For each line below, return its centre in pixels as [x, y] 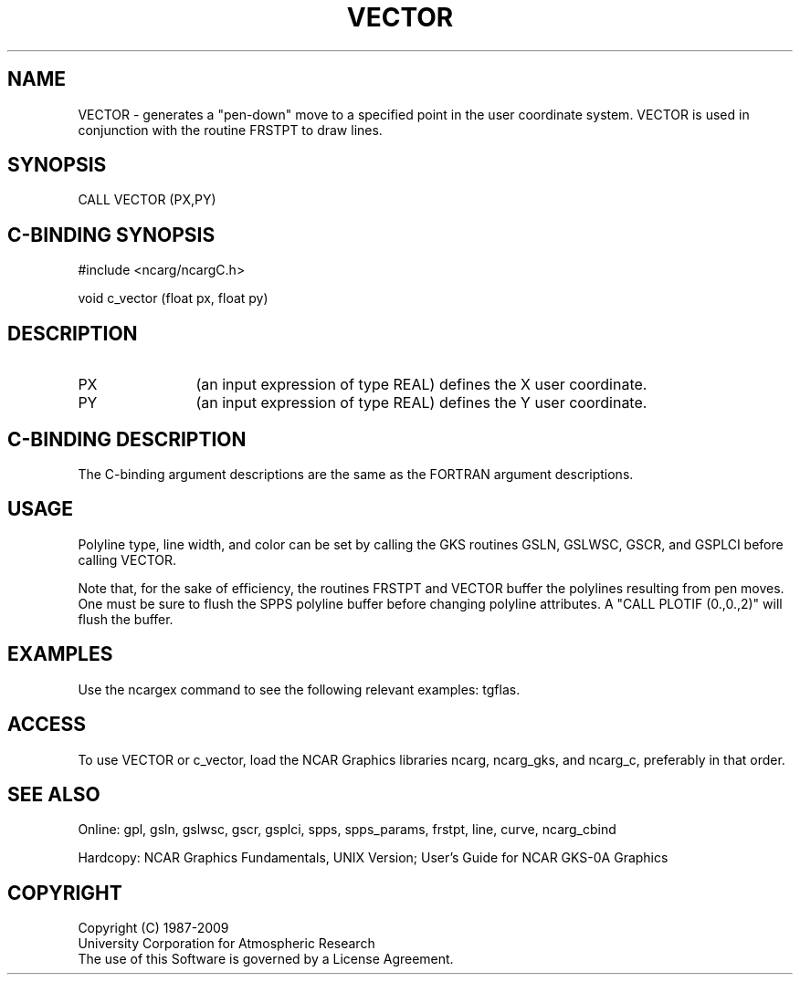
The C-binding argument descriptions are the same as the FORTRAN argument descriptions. [356, 474]
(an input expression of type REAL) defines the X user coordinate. [421, 385]
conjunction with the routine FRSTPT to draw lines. [230, 130]
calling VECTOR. [127, 559]
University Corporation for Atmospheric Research [226, 944]
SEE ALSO [54, 794]
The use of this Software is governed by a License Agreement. [266, 959]
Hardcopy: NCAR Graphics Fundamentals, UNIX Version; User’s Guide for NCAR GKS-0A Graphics [373, 858]
